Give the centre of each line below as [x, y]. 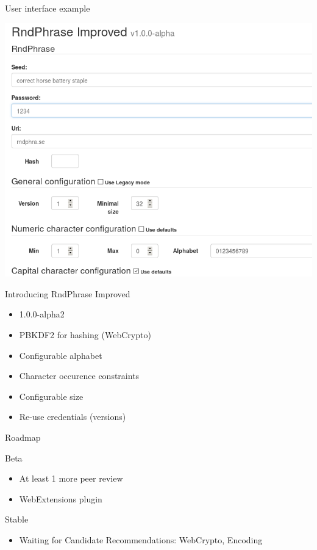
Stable [17, 519]
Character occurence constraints [79, 376]
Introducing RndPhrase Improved [68, 293]
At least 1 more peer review [71, 478]
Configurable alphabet [61, 355]
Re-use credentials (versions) [73, 417]
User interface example [48, 8]
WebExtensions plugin [61, 498]
